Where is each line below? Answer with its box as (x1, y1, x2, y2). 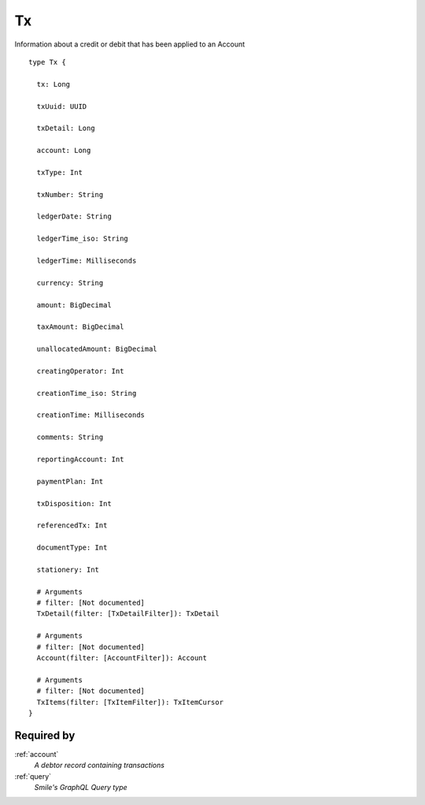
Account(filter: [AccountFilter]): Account (36, 654, 208, 662)
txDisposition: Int (36, 499, 112, 508)
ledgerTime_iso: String (36, 234, 129, 244)
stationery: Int (36, 565, 100, 574)
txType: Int (36, 168, 83, 177)
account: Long (36, 146, 91, 155)
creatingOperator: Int (36, 367, 124, 375)
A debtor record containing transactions (34, 761, 165, 770)
